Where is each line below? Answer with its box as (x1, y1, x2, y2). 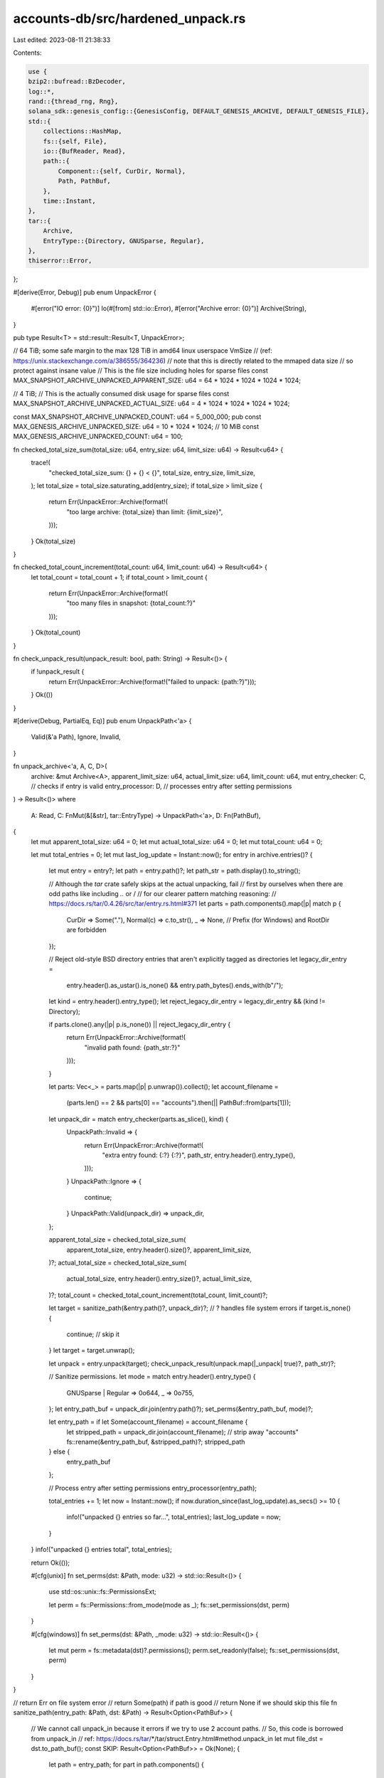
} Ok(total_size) (31, 537, 76, 545)
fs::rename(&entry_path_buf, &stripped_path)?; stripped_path (66, 1437, 245, 1447)
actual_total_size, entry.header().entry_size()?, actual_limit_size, (66, 1274, 252, 1283)
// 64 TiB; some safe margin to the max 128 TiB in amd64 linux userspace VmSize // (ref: (13, 346, 273, 355)
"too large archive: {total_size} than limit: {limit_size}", (66, 507, 223, 516)
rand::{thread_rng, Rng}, (28, 97, 119, 106)
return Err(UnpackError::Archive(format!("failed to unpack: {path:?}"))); (48, 677, 257, 686)
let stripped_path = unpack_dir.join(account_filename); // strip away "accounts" (66, 1427, 299, 1436)
